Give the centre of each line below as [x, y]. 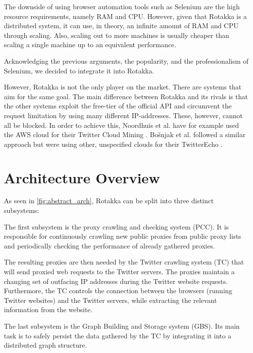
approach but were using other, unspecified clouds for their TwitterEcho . [113, 144]
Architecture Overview [82, 177]
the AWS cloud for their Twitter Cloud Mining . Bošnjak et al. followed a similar [125, 134]
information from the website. [48, 309]
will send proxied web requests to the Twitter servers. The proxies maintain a [119, 271]
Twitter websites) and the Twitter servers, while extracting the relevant [110, 300]
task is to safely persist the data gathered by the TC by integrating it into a [118, 335]
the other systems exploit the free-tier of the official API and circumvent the [118, 106]
